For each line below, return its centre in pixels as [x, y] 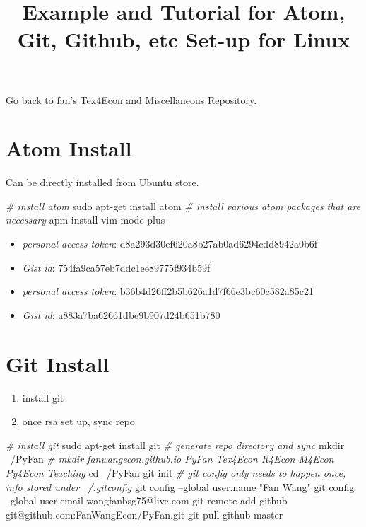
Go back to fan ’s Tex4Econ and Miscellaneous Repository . [131, 99]
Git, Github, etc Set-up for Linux [184, 39]
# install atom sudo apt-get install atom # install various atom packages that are [183, 205]
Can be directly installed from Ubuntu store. [102, 182]
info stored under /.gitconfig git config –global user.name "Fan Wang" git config [180, 486]
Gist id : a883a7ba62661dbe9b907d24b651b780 [121, 314]
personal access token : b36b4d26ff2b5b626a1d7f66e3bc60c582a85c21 [168, 291]
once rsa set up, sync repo [78, 421]
